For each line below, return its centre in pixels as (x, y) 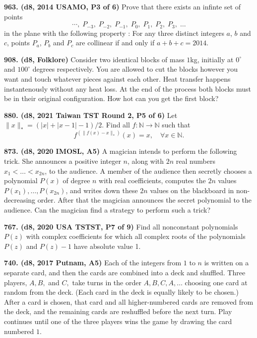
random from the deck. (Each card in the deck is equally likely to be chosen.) (121, 292)
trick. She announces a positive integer (63, 161)
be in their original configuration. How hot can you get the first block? (111, 98)
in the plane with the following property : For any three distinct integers (114, 33)
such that (176, 125)
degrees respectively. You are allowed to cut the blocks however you (135, 69)
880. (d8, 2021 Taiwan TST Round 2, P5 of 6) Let (91, 115)
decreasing (20, 200)
